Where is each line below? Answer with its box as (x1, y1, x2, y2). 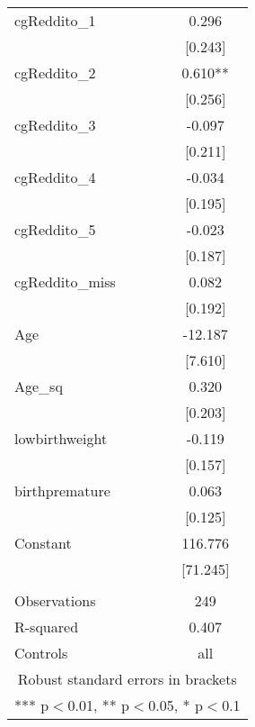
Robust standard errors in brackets (17, 668, 237, 689)
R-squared (14, 616, 79, 637)
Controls (14, 642, 68, 663)
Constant (14, 532, 72, 553)
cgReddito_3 (14, 114, 96, 135)
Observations (14, 590, 96, 611)
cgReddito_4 (14, 167, 96, 187)
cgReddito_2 (14, 62, 96, 83)
